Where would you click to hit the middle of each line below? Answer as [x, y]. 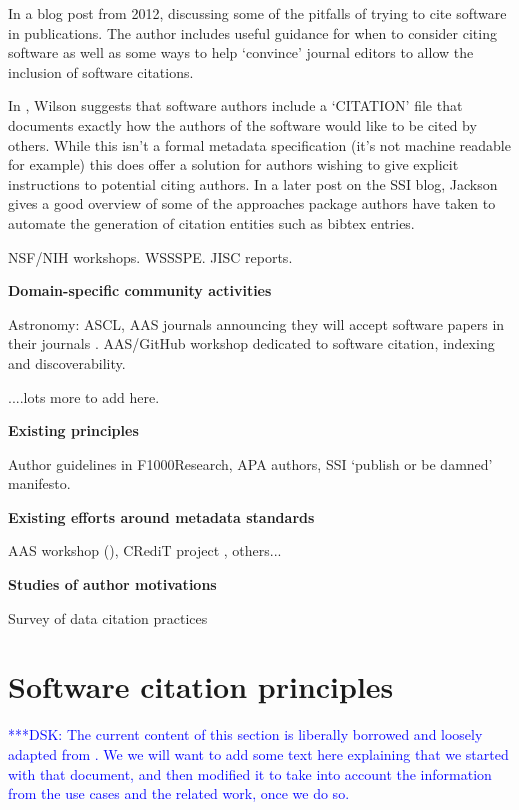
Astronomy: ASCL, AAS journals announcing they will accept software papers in [256, 323]
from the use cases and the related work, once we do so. [179, 793]
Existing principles [73, 430]
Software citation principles [201, 686]
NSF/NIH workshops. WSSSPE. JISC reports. [150, 256]
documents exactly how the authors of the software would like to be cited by [242, 124]
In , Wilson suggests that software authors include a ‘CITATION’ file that [235, 105]
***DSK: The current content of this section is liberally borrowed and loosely [245, 734]
